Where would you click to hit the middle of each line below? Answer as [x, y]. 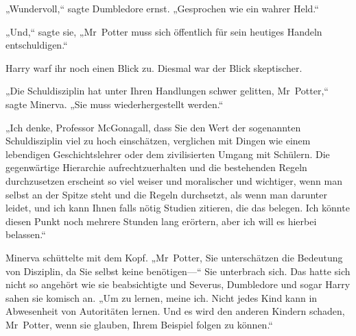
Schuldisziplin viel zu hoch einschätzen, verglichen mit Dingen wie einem [158, 141]
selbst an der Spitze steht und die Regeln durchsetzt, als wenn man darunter [166, 194]
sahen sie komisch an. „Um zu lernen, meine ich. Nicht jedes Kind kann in [162, 297]
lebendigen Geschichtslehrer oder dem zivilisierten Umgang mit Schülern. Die [168, 154]
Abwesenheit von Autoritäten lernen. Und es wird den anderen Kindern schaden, [175, 311]
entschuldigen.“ [37, 45]
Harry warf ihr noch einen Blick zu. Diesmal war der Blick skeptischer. [154, 67]
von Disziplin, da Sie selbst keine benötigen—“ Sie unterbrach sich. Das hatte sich [178, 271]
